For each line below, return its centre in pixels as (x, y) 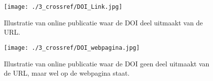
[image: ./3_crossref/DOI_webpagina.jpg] (72, 48)
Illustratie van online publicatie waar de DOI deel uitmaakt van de (104, 22)
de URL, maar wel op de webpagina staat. (67, 73)
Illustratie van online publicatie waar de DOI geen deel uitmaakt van (107, 63)
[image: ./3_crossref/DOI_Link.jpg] (63, 7)
